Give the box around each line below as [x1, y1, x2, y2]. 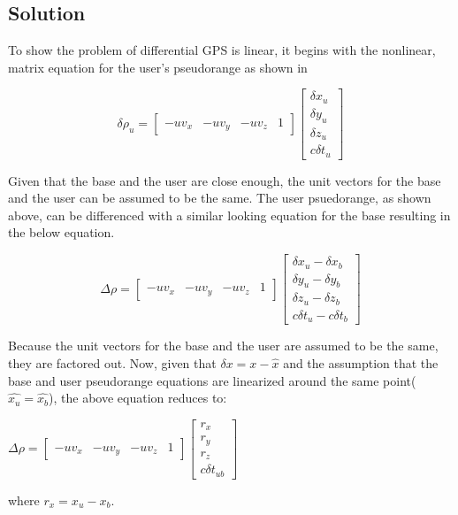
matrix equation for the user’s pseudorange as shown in [8, 58, 308, 76]
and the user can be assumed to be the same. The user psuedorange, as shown [8, 188, 431, 207]
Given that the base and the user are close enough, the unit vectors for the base [8, 171, 441, 189]
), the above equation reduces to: [49, 388, 227, 407]
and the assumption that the [283, 353, 439, 372]
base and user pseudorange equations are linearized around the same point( [8, 371, 416, 389]
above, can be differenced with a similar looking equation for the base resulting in [8, 205, 451, 224]
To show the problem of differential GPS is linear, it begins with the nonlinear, [8, 41, 436, 59]
